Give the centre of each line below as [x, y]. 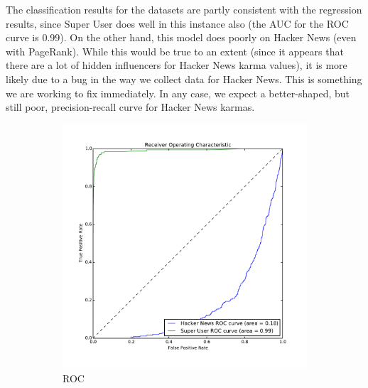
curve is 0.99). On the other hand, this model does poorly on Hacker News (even [181, 37]
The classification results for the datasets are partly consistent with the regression [184, 9]
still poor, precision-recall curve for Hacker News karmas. [130, 107]
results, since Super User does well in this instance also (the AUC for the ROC [177, 23]
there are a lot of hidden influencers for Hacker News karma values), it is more [177, 65]
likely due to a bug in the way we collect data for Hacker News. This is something [184, 79]
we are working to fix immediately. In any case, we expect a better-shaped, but [178, 93]
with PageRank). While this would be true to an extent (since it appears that [175, 51]
